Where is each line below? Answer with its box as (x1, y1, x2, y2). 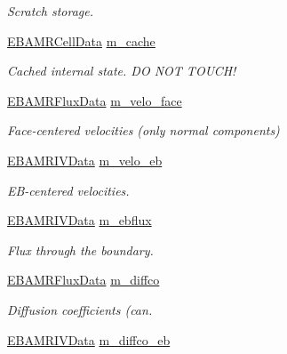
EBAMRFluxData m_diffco (7, 270, 160, 289)
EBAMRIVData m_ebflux (7, 211, 152, 229)
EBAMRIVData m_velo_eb (7, 150, 163, 169)
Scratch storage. (7, 2, 93, 20)
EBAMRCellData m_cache (7, 31, 155, 50)
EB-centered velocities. (7, 181, 130, 199)
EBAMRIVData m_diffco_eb (7, 330, 171, 349)
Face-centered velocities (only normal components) (7, 121, 280, 140)
